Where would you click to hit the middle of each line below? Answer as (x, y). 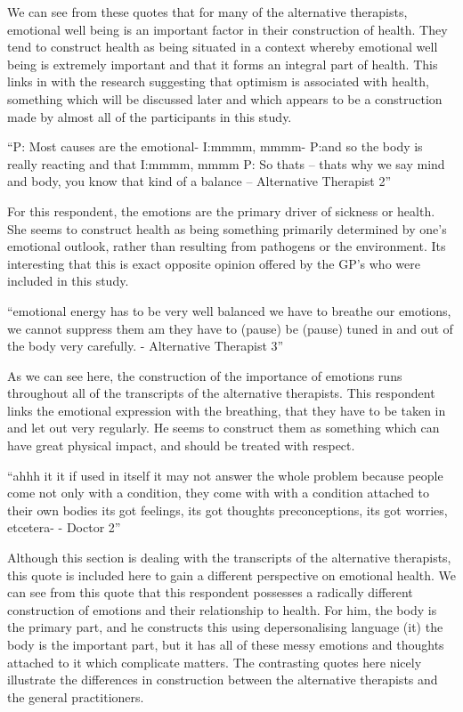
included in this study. (68, 281)
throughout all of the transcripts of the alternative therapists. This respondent (221, 393)
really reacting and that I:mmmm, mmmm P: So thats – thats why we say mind (226, 163)
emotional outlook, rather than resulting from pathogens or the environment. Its (227, 246)
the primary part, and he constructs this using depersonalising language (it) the (225, 627)
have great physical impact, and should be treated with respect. (181, 445)
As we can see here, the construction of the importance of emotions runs (205, 375)
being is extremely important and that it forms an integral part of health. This (223, 64)
